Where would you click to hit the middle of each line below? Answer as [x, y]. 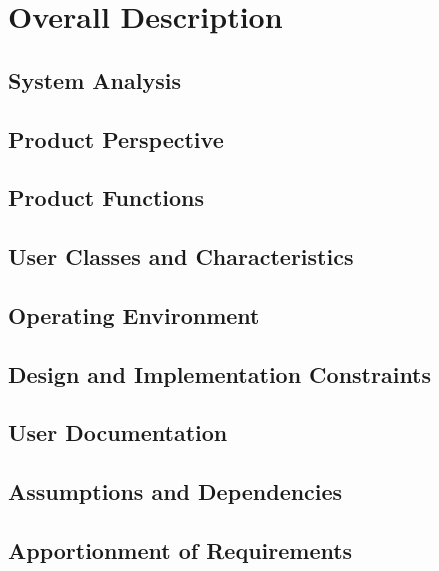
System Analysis [94, 79]
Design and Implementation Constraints [220, 373]
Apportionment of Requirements [180, 550]
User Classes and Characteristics [181, 256]
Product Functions [106, 197]
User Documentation [118, 432]
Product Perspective [116, 138]
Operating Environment [134, 314]
